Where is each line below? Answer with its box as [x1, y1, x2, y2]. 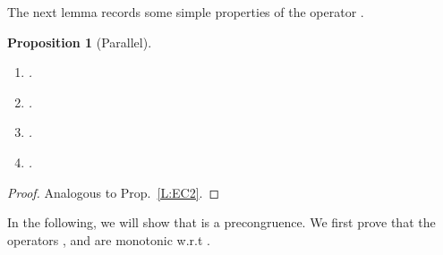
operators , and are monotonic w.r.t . [7, 230, 210, 249]
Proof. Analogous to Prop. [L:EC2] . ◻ [7, 183, 220, 201]
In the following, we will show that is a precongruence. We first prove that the [7, 213, 436, 232]
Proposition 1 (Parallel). [7, 32, 152, 51]
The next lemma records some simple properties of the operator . [7, 3, 364, 21]
